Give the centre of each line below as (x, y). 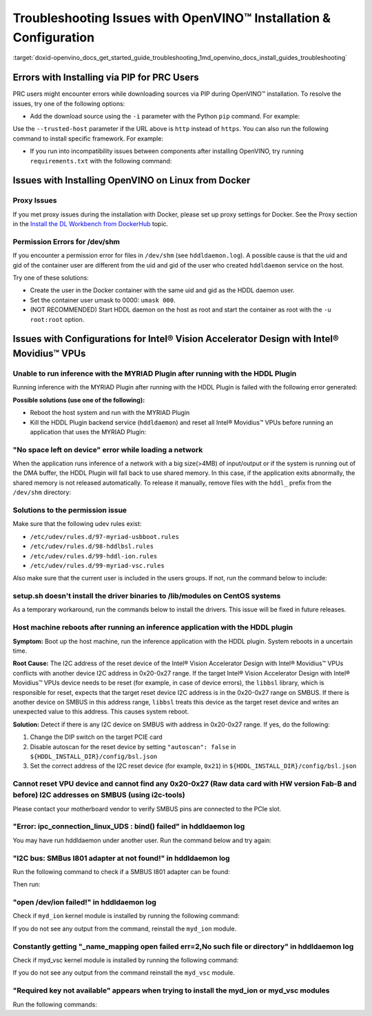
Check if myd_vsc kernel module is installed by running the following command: (126, 960)
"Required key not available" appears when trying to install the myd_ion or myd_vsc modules (171, 990)
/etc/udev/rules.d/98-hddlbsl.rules (92, 547)
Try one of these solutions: (51, 278)
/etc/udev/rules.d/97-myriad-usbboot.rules (104, 537)
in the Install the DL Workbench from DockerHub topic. (91, 224)
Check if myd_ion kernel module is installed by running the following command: (126, 916)
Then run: (27, 884)
